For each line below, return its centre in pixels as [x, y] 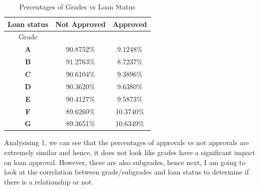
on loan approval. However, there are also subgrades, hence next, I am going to [125, 162]
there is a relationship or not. [49, 181]
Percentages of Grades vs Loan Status [77, 6]
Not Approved [80, 24]
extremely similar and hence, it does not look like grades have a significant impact [130, 152]
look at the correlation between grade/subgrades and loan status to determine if [127, 172]
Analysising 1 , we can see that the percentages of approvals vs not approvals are [127, 142]
